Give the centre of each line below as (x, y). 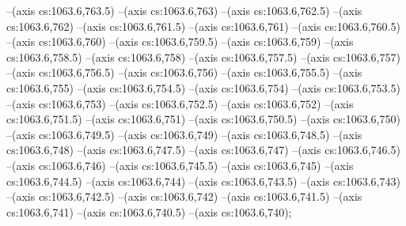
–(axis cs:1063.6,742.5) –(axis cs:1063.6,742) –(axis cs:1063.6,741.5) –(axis (184, 196)
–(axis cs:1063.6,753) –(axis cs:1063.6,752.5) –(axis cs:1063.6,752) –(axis (180, 103)
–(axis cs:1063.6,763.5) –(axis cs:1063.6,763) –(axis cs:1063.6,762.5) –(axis (184, 10)
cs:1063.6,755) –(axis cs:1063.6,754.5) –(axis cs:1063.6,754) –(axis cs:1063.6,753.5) (203, 87)
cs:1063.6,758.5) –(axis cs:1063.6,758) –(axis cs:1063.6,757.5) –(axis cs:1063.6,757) (203, 56)
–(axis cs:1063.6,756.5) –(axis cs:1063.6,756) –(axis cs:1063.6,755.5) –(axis (184, 72)
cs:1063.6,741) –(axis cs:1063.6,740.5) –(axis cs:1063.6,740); (149, 211)
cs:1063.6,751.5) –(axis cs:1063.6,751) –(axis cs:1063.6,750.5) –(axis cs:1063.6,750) (203, 119)
